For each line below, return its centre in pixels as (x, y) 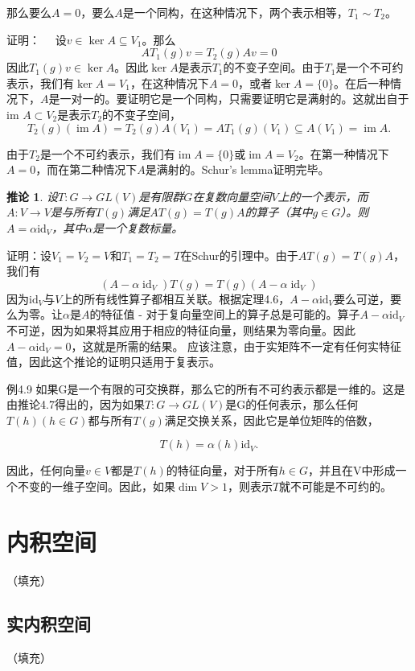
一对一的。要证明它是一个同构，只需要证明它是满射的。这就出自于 (234, 99)
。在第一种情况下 (344, 153)
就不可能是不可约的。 (336, 486)
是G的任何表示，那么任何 (292, 404)
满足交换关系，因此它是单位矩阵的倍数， (271, 420)
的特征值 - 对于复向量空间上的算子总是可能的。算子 (225, 314)
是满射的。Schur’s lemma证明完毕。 (237, 169)
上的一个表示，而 (323, 196)
